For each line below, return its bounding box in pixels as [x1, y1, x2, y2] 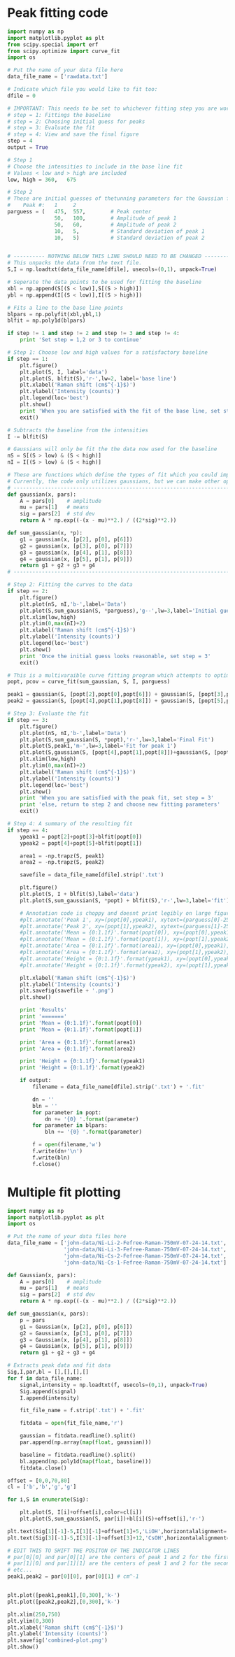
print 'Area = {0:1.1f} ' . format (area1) [20, 1039, 136, 1046]
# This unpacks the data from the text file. [7, 259, 142, 266]
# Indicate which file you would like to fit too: [7, 86, 158, 93]
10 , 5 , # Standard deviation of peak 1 [54, 227, 205, 235]
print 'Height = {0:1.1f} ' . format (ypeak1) [20, 1058, 145, 1065]
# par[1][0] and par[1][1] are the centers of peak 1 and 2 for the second [7, 1560, 233, 1567]
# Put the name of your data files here [7, 1233, 127, 1240]
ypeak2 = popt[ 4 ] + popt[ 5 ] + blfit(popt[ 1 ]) [20, 839, 142, 847]
